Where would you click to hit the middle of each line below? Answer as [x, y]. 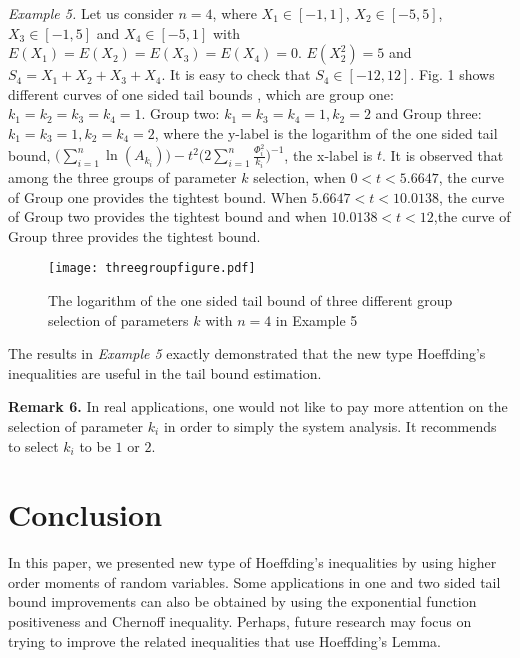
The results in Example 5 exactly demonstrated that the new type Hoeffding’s [247, 353]
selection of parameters [118, 319]
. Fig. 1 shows [452, 74]
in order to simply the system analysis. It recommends [330, 425]
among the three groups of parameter [122, 176]
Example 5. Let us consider [91, 13]
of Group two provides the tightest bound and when [167, 216]
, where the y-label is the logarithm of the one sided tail [326, 132]
